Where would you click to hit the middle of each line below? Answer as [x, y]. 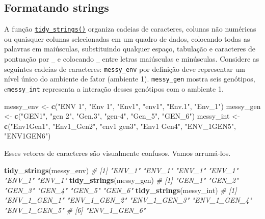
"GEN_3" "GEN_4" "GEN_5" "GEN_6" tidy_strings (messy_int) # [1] [121, 190]
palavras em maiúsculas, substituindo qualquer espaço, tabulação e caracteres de [130, 49]
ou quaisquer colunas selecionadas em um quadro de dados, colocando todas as [127, 38]
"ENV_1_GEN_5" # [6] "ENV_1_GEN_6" [75, 210]
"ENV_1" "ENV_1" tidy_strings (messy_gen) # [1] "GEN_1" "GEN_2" [121, 180]
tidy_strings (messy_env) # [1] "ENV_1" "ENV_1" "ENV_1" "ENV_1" [121, 170]
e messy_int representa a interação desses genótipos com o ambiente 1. [114, 89]
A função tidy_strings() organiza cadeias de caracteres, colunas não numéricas [130, 29]
